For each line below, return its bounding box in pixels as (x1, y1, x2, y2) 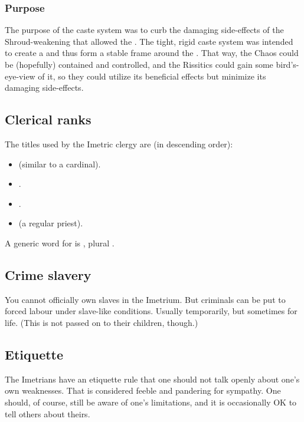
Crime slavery (5, 265, 91, 283)
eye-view (5, 70, 35, 82)
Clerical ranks (5, 110, 91, 128)
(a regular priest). (18, 217, 83, 229)
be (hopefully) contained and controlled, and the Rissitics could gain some (5, 58, 273, 70)
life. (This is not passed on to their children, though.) (5, 316, 198, 328)
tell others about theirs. (5, 407, 90, 420)
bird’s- (276, 58, 299, 70)
